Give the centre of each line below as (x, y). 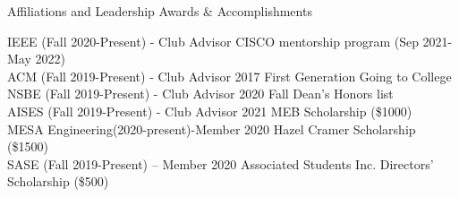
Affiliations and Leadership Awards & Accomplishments (160, 11)
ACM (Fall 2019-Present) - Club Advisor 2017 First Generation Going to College (229, 76)
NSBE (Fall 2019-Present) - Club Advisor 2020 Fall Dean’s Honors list (200, 94)
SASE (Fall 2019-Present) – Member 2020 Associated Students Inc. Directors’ (221, 163)
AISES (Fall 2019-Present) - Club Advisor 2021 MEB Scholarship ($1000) (210, 111)
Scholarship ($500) (58, 181)
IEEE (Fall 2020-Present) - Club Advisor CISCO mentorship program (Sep (213, 41)
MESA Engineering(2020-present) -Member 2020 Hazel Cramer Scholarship (212, 128)
